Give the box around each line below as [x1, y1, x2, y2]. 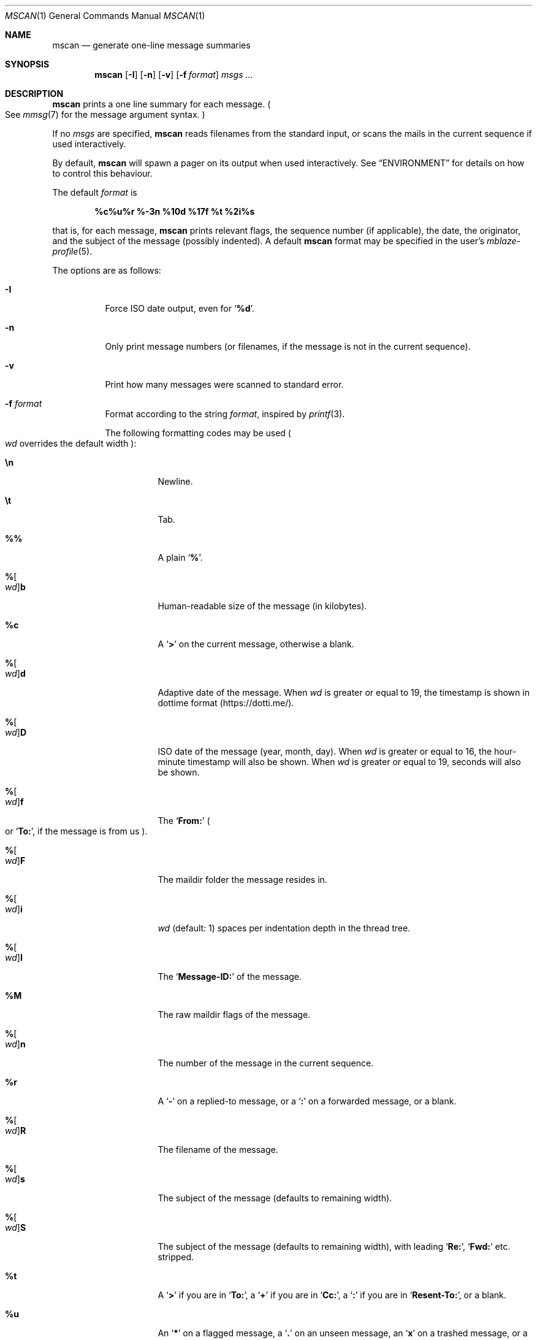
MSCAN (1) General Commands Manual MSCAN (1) [5, 10, 205, 21]
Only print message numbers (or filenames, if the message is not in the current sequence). [105, 341, 471, 352]
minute [158, 757, 186, 767]
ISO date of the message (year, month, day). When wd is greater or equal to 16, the [158, 746, 492, 757]
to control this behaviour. [52, 168, 153, 179]
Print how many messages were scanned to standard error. [105, 379, 344, 390]
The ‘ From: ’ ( [158, 815, 210, 826]
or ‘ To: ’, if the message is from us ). [5, 826, 148, 836]
